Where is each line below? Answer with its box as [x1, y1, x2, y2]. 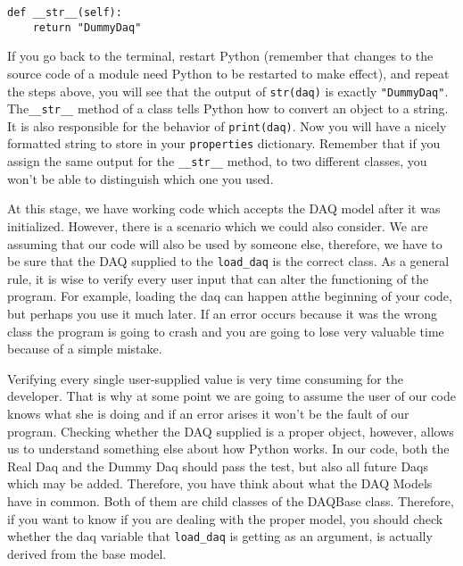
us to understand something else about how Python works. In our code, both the [7, 439, 450, 458]
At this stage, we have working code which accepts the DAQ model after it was [7, 199, 441, 218]
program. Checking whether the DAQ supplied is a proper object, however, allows [7, 421, 454, 440]
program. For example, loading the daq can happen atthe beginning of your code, [7, 287, 452, 305]
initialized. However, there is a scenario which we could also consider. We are [7, 216, 428, 235]
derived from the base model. [7, 544, 167, 562]
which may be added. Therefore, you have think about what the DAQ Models [7, 474, 433, 493]
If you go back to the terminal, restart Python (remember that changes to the [7, 46, 434, 65]
